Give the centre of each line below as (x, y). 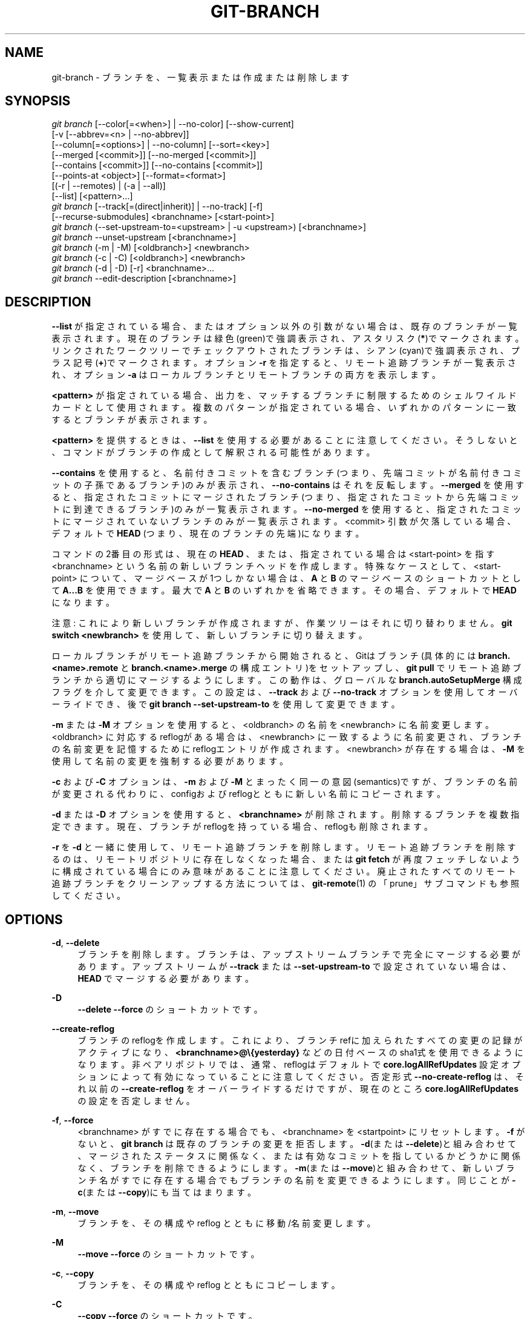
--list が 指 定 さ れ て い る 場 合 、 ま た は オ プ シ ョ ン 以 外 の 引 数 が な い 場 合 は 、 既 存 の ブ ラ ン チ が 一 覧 (284, 326)
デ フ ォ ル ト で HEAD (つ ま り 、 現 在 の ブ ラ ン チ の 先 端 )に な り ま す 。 (208, 534)
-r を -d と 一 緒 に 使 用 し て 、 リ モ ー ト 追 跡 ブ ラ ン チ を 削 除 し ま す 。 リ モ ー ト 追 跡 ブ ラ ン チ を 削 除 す (284, 847)
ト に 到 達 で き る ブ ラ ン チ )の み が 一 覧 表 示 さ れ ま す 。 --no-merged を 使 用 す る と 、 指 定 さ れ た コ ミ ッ (286, 509)
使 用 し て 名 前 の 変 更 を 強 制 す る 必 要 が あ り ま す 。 (170, 761)
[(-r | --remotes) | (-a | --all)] (109, 186)
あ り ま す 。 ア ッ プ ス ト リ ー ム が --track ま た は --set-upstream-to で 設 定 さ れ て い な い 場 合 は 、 (294, 967)
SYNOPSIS (38, 101)
